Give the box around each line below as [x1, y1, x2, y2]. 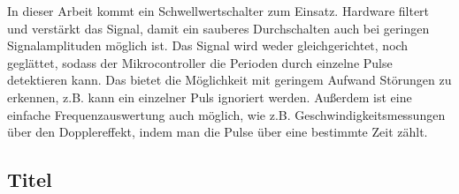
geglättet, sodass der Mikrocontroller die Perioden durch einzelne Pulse [7, 53, 393, 71]
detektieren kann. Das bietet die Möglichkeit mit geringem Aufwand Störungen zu [7, 71, 452, 89]
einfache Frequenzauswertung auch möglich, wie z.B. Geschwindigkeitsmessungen [7, 105, 446, 123]
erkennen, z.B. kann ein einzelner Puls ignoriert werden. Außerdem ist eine [7, 87, 412, 106]
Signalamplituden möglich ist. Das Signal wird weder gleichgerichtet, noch [7, 36, 409, 55]
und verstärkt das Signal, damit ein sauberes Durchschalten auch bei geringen [7, 19, 430, 37]
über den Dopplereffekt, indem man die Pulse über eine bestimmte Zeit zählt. [7, 123, 428, 141]
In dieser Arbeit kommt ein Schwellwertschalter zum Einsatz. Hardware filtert [7, 2, 430, 19]
